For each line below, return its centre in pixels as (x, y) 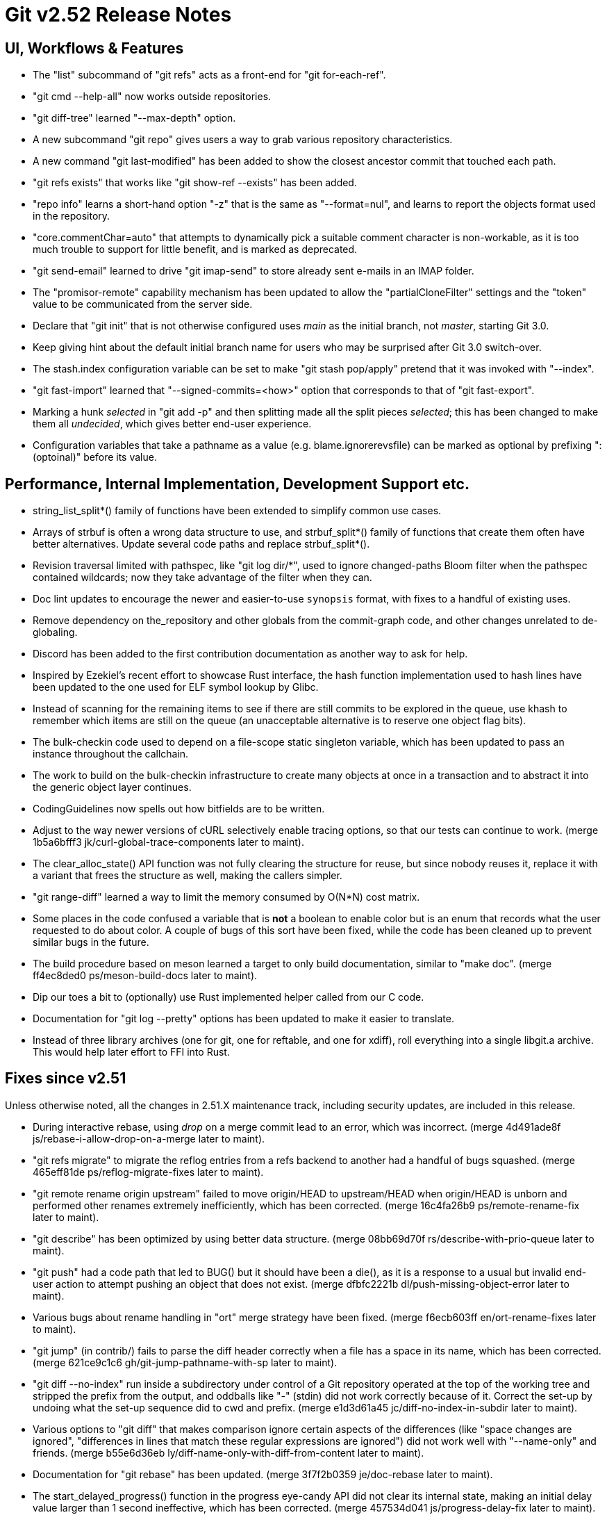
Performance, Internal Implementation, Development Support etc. (237, 484)
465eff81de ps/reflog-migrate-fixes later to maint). (148, 1172)
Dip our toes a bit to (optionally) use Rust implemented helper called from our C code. (228, 997)
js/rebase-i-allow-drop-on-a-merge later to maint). (149, 1138)
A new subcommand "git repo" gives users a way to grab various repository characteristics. (243, 140)
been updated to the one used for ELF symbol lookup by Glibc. (176, 687)
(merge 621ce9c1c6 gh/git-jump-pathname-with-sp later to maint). (185, 1362)
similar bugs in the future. (91, 942)
